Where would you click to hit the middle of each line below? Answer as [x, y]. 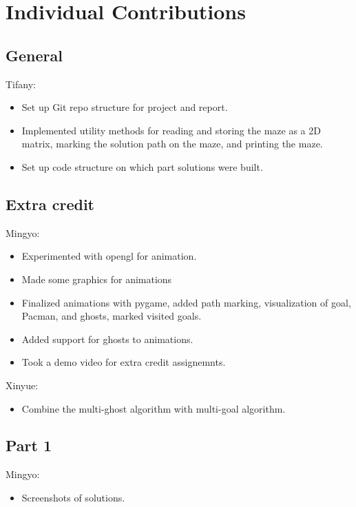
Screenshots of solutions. [73, 497]
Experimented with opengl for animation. [109, 256]
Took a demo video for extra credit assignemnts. [124, 362]
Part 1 [29, 445]
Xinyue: [22, 385]
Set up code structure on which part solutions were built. [142, 166]
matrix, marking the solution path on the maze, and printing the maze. [172, 144]
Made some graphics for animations [97, 279]
